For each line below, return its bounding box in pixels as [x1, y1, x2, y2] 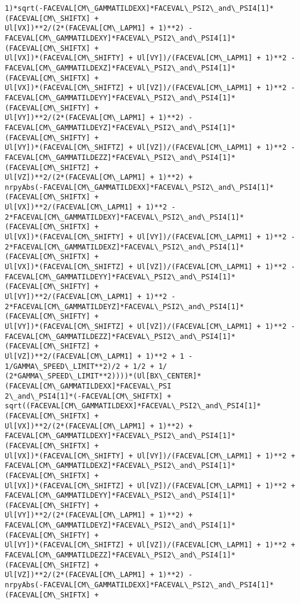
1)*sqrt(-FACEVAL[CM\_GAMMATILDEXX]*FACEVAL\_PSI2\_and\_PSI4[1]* [5, 4, 274, 13]
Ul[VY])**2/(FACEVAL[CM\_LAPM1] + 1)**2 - [5, 292, 176, 301]
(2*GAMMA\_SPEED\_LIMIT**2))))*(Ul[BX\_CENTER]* [5, 372, 202, 381]
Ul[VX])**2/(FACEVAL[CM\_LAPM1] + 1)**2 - [5, 203, 176, 212]
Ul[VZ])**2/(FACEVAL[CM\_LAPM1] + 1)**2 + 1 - [5, 352, 193, 360]
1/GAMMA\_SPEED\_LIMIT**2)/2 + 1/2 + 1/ [5, 362, 168, 371]
